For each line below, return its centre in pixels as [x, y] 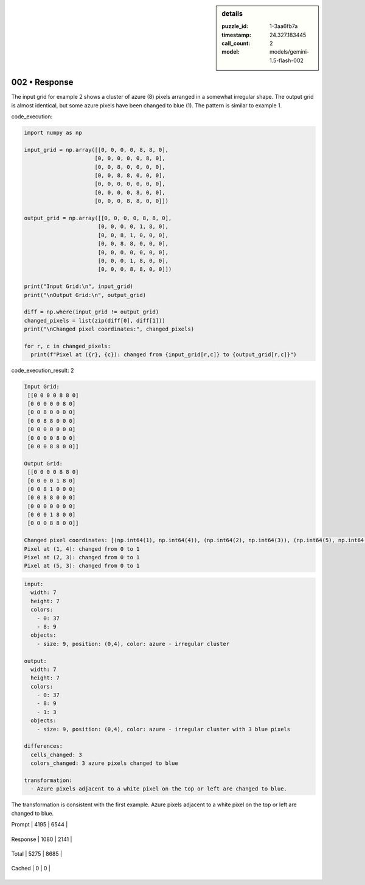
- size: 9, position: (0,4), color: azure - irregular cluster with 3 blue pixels [164, 729]
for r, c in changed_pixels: [68, 346]
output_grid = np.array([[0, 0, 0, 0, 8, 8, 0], [98, 218]
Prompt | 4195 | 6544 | [40, 825]
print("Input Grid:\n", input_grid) [79, 286]
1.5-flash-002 [287, 60]
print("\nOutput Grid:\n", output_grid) [85, 295]
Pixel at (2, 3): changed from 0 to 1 [82, 557]
